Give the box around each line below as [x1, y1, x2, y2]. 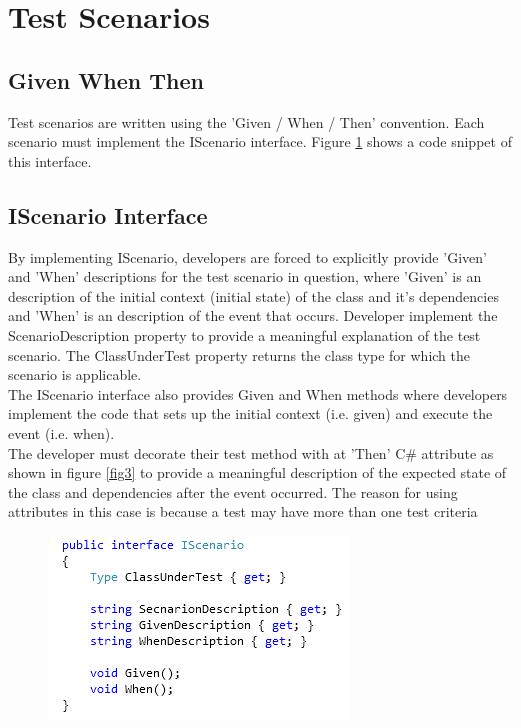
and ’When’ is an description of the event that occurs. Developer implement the [8, 305, 498, 326]
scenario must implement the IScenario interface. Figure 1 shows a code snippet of [8, 131, 512, 152]
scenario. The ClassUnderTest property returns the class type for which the [8, 344, 471, 365]
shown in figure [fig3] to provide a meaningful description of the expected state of [8, 462, 507, 483]
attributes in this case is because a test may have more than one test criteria [8, 501, 478, 522]
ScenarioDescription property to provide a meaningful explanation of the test [8, 324, 481, 345]
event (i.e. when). [8, 422, 115, 443]
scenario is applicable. [8, 364, 142, 385]
